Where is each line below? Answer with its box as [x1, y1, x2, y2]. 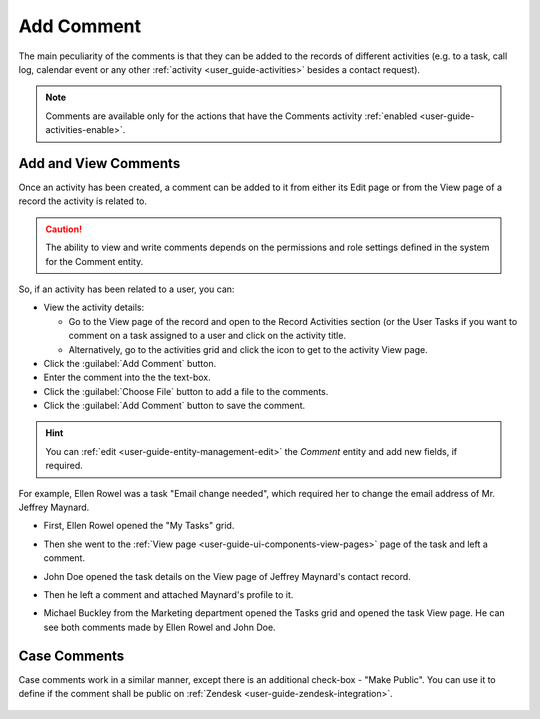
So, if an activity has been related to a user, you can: [18, 283, 235, 295]
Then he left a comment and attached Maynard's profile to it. [43, 589, 294, 600]
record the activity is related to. [18, 195, 148, 207]
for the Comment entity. [45, 255, 144, 267]
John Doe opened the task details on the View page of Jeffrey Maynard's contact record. [43, 570, 412, 582]
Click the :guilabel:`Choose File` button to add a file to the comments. [43, 385, 329, 397]
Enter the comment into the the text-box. [43, 371, 211, 384]
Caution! [45, 223, 83, 235]
